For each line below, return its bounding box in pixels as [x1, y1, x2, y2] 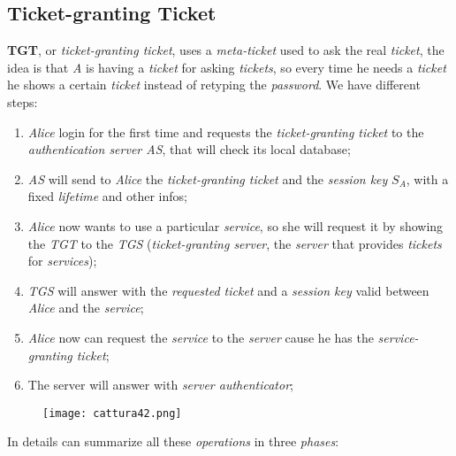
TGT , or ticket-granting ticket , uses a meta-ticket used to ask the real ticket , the [7, 41, 445, 59]
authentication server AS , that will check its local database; [27, 140, 351, 158]
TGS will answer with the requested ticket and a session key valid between [27, 281, 429, 299]
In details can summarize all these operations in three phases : [7, 432, 339, 451]
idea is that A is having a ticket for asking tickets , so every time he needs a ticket [7, 58, 446, 76]
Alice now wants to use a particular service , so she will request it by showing [27, 216, 444, 235]
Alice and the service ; [27, 298, 144, 317]
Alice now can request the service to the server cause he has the [27, 328, 374, 346]
